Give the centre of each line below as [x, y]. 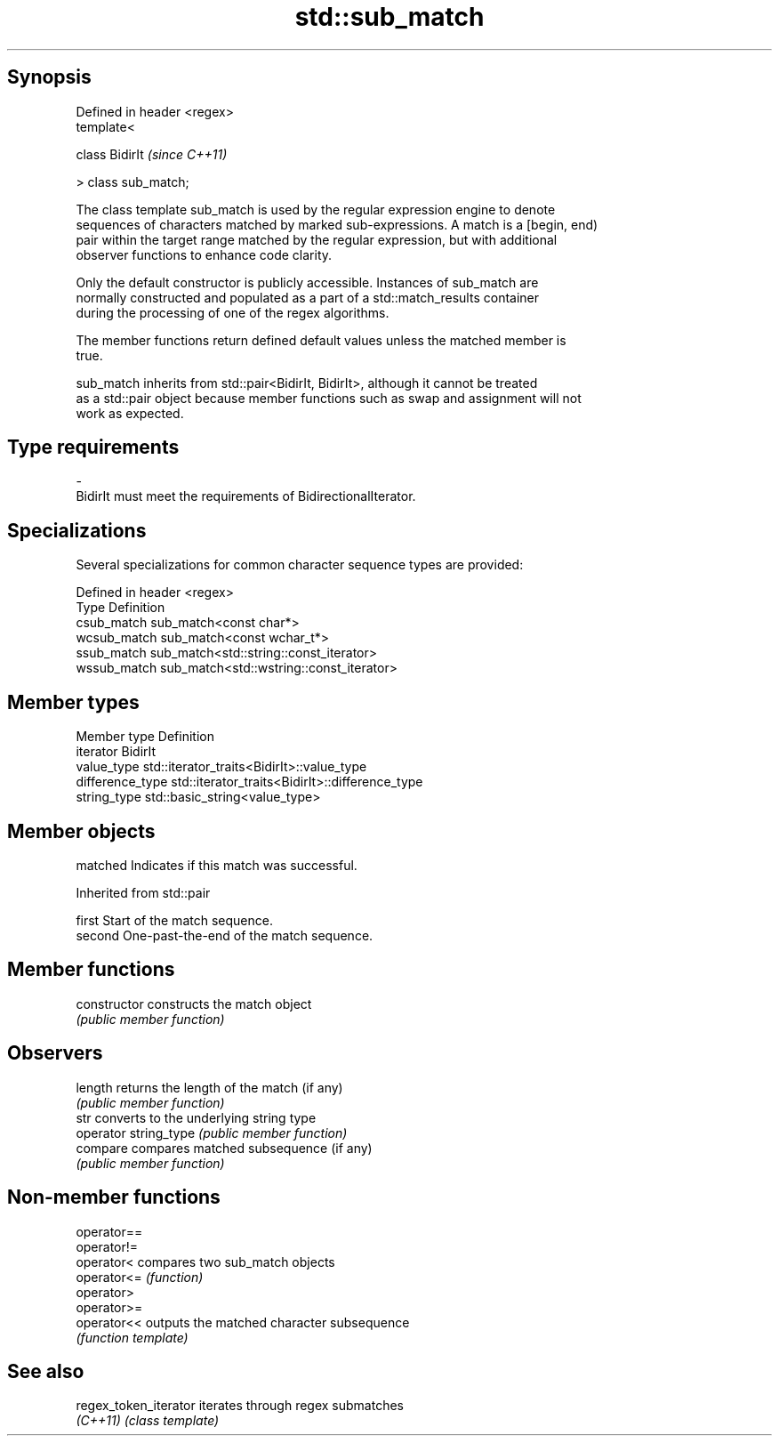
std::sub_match [389, 17]
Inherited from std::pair [143, 892]
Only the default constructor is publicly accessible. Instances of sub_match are [307, 282]
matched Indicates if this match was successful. [217, 865]
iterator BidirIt [116, 752]
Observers [55, 1053]
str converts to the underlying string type [196, 1117]
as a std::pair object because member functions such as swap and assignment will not [329, 398]
